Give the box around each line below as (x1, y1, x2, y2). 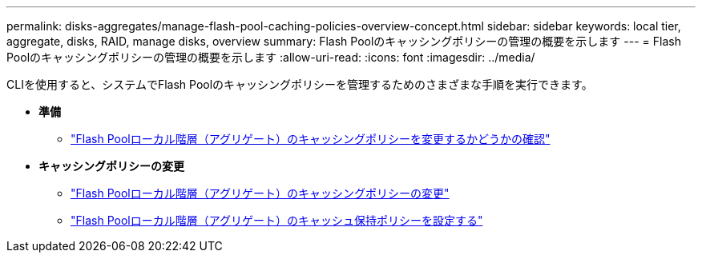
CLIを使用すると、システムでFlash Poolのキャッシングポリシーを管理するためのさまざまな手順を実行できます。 (6, 78, 593, 91)
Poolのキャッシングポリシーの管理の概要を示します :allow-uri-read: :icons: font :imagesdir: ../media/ (6, 50, 535, 64)
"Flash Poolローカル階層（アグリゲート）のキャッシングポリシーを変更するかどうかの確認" (71, 132, 551, 145)
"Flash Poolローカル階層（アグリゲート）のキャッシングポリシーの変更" (71, 186, 450, 200)
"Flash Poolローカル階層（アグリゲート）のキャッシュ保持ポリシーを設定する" (71, 213, 483, 227)
